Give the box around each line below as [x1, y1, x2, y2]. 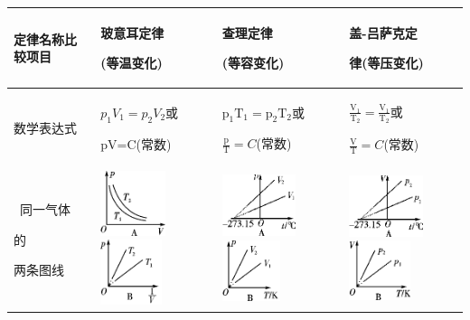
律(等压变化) [349, 53, 424, 72]
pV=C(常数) [100, 134, 172, 153]
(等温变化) [100, 53, 163, 72]
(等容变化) [221, 53, 285, 72]
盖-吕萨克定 [349, 23, 418, 42]
